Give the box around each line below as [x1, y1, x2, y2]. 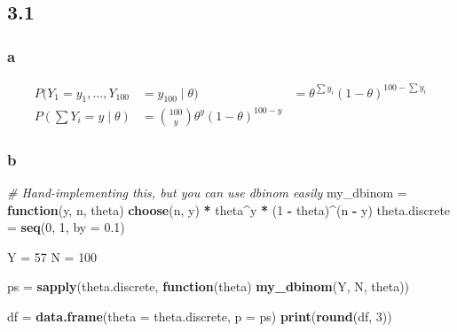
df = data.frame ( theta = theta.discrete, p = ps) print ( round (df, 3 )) [7, 307, 392, 326]
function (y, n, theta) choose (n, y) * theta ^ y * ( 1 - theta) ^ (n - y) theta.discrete [7, 200, 451, 219]
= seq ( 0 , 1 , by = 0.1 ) [7, 218, 125, 236]
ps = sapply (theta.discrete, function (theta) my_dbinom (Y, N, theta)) [7, 277, 410, 296]
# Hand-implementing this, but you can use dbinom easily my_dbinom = [7, 183, 407, 202]
